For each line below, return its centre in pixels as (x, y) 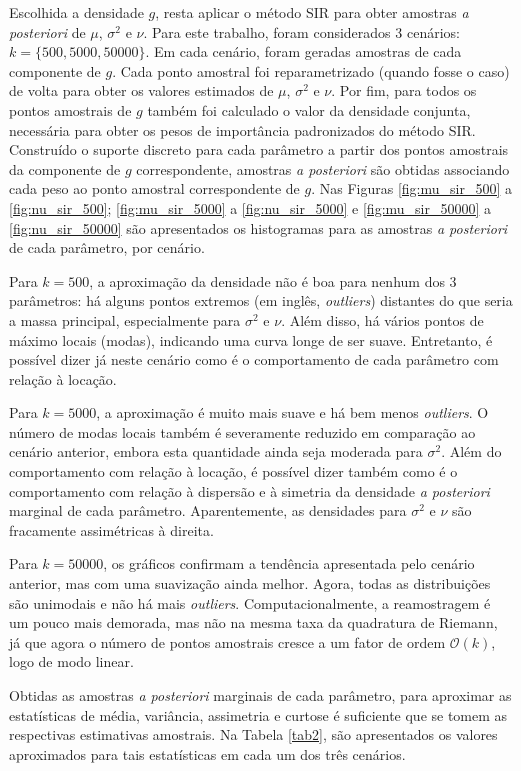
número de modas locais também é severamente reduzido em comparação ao (242, 431)
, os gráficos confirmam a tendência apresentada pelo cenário (289, 563)
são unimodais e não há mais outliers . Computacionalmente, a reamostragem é (250, 602)
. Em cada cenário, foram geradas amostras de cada (303, 51)
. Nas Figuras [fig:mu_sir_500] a (411, 188)
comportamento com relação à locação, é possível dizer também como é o (233, 471)
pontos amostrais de (70, 109)
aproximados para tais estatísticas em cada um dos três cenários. (207, 753)
